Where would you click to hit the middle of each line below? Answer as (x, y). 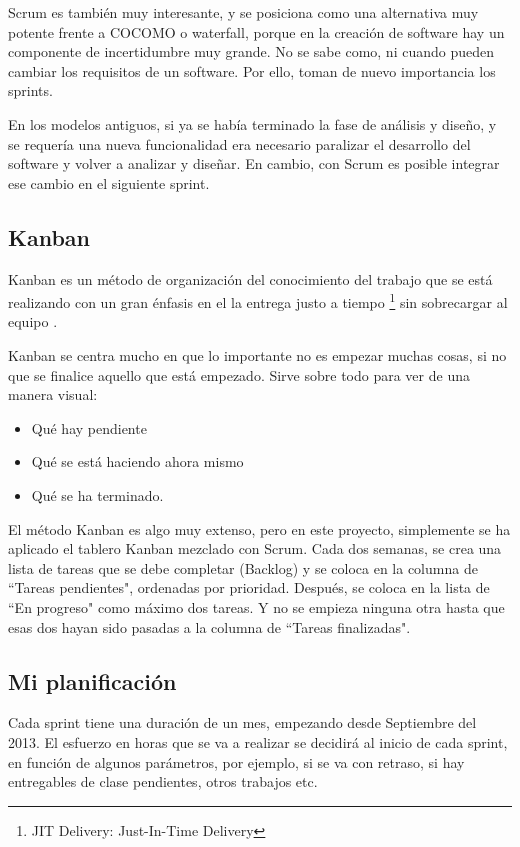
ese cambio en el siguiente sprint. (109, 182)
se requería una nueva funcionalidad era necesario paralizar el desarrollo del (239, 143)
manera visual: (53, 394)
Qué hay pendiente (89, 427)
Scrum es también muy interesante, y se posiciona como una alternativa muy (243, 12)
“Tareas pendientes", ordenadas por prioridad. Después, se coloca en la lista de (249, 587)
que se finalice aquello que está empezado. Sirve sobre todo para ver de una (239, 374)
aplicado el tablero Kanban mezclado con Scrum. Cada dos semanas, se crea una (255, 548)
